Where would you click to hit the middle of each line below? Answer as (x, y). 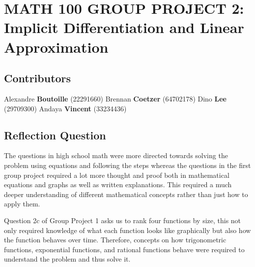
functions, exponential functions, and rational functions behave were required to (124, 249)
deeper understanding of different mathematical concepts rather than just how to (126, 194)
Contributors (38, 78)
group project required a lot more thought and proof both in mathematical (117, 175)
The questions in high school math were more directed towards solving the (116, 155)
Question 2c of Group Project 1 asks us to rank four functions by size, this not (123, 220)
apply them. (22, 204)
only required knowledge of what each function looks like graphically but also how (127, 230)
